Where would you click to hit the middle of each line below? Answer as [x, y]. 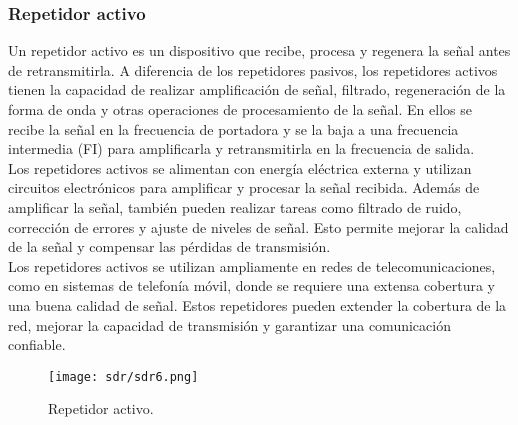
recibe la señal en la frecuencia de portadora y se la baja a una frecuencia [233, 128]
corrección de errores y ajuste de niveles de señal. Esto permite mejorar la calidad [258, 226]
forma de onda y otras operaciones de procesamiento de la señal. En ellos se [240, 109]
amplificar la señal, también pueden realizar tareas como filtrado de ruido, [235, 206]
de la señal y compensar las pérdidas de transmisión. [169, 246]
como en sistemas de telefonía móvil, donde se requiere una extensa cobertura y [251, 285]
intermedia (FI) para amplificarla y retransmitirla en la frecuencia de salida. [241, 148]
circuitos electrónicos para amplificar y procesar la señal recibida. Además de [244, 187]
